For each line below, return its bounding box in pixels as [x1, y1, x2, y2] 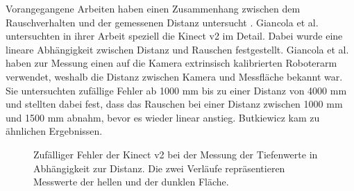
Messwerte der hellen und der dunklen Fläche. [33, 174, 229, 189]
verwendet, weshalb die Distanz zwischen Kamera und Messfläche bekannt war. [6, 69, 343, 83]
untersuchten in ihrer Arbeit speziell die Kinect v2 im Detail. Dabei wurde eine [6, 28, 343, 43]
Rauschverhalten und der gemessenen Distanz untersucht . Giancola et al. [6, 15, 319, 29]
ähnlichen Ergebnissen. [6, 124, 103, 138]
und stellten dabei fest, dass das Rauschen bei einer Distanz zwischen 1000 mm [6, 97, 343, 111]
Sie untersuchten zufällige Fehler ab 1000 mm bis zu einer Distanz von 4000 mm [6, 83, 347, 97]
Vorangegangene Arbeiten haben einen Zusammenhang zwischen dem [6, 1, 301, 15]
